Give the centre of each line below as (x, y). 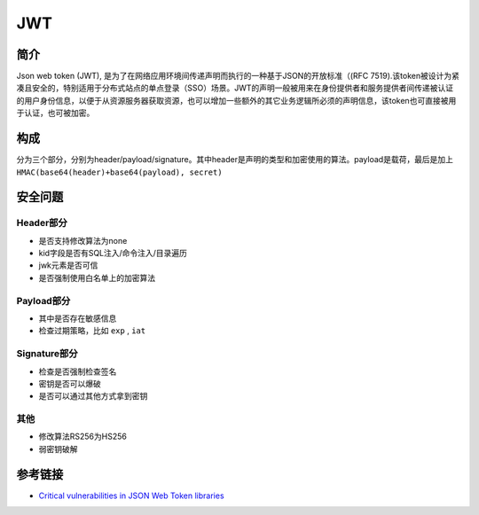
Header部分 (42, 223)
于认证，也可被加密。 (55, 113)
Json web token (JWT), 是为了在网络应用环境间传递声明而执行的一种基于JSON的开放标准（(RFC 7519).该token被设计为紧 (238, 76)
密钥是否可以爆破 (70, 383)
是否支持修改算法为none (83, 240)
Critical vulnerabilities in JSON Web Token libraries (132, 495)
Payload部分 (43, 300)
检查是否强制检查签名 (78, 371)
